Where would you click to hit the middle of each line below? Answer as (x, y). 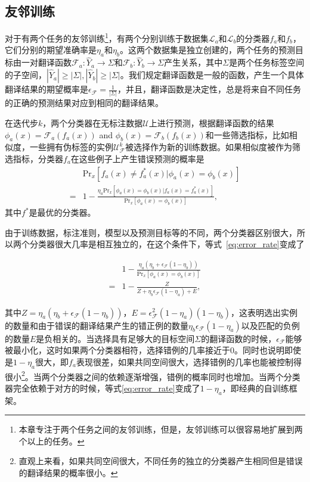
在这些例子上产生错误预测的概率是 (137, 158)
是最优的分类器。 (62, 212)
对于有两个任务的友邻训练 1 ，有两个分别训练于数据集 (107, 37)
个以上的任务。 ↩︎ (52, 441)
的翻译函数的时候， (239, 338)
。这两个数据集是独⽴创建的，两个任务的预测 (207, 50)
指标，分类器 (38, 158)
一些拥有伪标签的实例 (71, 147)
